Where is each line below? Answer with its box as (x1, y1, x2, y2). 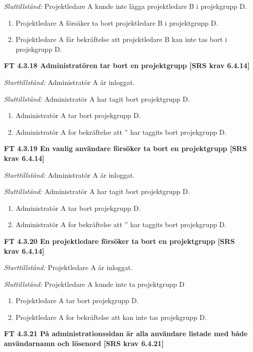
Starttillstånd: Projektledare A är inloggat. (4, 262, 133, 273)
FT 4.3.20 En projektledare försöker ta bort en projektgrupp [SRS (4, 235, 235, 246)
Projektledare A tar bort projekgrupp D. (15, 295, 139, 306)
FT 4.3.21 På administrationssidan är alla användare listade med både (4, 328, 248, 339)
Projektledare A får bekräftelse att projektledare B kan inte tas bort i (15, 34, 227, 44)
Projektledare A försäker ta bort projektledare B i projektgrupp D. (15, 17, 218, 28)
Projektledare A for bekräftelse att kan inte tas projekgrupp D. (15, 312, 207, 322)
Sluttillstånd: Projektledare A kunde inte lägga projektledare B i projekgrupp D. (4, 1, 247, 11)
